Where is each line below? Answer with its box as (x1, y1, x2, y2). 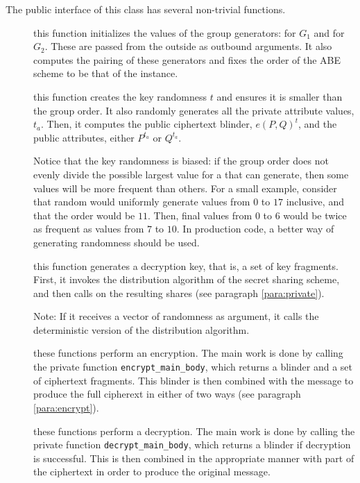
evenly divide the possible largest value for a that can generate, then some (33, 167, 349, 181)
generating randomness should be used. (33, 235, 200, 249)
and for (314, 25, 345, 40)
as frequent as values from (33, 221, 144, 236)
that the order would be (33, 207, 135, 222)
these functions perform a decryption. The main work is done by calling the (33, 423, 355, 438)
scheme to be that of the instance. (33, 66, 178, 80)
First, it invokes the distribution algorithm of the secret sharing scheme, (33, 272, 340, 287)
